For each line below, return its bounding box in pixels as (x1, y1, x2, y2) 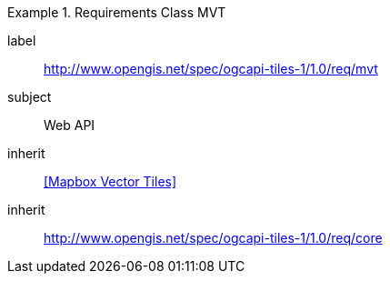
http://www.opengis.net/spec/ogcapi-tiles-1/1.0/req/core (44, 230, 383, 246)
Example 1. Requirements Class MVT (7, 5, 226, 20)
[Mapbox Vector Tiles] (44, 174, 177, 189)
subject (7, 89, 52, 105)
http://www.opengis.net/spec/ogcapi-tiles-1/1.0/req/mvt (44, 61, 378, 76)
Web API (44, 117, 95, 133)
